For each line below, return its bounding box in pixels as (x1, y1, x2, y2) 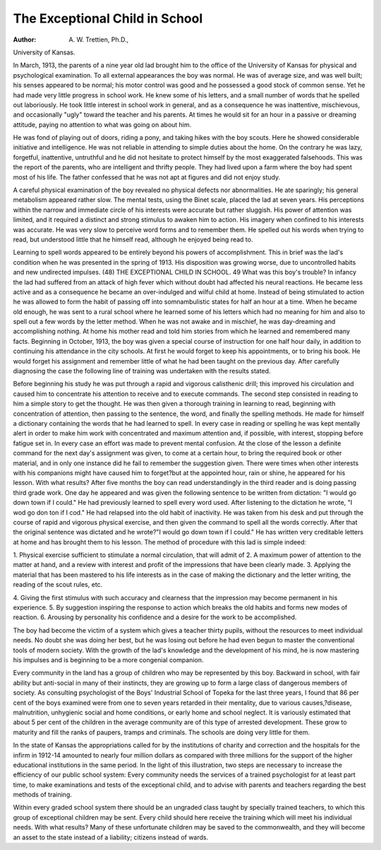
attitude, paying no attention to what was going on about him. (13, 120, 192, 128)
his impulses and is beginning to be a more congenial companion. (13, 655, 204, 664)
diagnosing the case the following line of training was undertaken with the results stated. (13, 367, 271, 376)
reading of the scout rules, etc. (13, 580, 103, 589)
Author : (13, 35, 37, 44)
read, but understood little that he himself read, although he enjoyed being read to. (13, 235, 253, 244)
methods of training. (13, 791, 72, 799)
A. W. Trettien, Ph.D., (68, 35, 129, 44)
